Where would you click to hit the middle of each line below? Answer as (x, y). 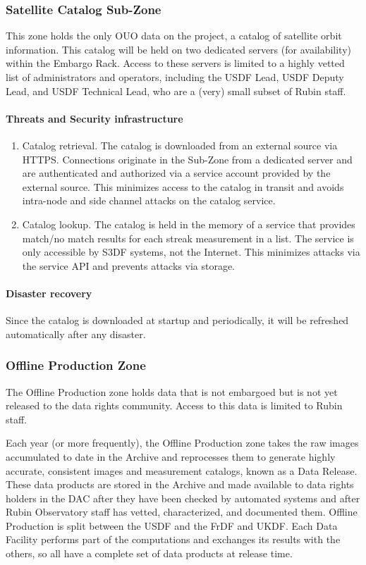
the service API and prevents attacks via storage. (129, 265)
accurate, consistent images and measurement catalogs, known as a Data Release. (182, 470)
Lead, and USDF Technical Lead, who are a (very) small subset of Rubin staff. (176, 91)
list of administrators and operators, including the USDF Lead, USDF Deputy (175, 77)
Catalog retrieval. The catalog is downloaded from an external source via (180, 145)
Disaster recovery (49, 293)
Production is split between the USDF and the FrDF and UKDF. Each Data (172, 525)
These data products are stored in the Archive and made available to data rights (180, 484)
